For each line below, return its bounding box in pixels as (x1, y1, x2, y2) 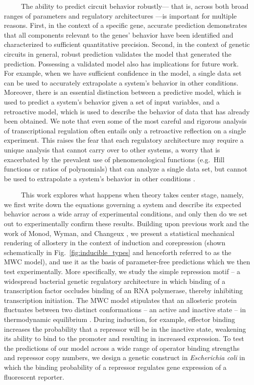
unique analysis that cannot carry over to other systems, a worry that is (4, 144, 220, 154)
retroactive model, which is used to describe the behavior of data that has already (4, 106, 250, 116)
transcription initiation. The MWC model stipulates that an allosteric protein (4, 295, 237, 305)
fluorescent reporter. (4, 371, 65, 382)
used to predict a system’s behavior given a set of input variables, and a (4, 96, 220, 107)
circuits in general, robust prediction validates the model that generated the (4, 48, 231, 59)
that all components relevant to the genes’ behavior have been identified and (4, 29, 233, 40)
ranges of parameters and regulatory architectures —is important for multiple (4, 10, 237, 21)
